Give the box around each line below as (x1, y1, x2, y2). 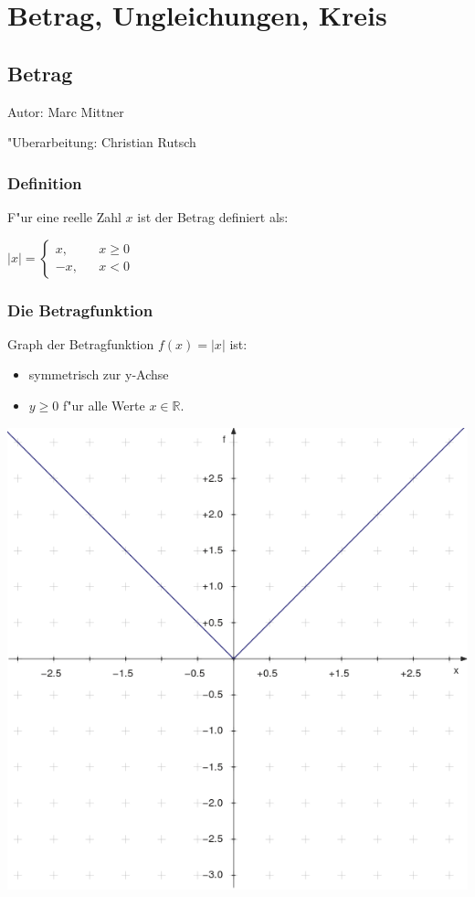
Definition (7, 171, 82, 194)
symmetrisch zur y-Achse (28, 365, 169, 384)
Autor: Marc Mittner (7, 101, 124, 121)
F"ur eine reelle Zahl (7, 207, 121, 226)
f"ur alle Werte (62, 395, 145, 414)
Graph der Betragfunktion (7, 334, 154, 353)
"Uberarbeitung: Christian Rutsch (7, 133, 196, 152)
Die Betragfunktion (7, 298, 153, 321)
